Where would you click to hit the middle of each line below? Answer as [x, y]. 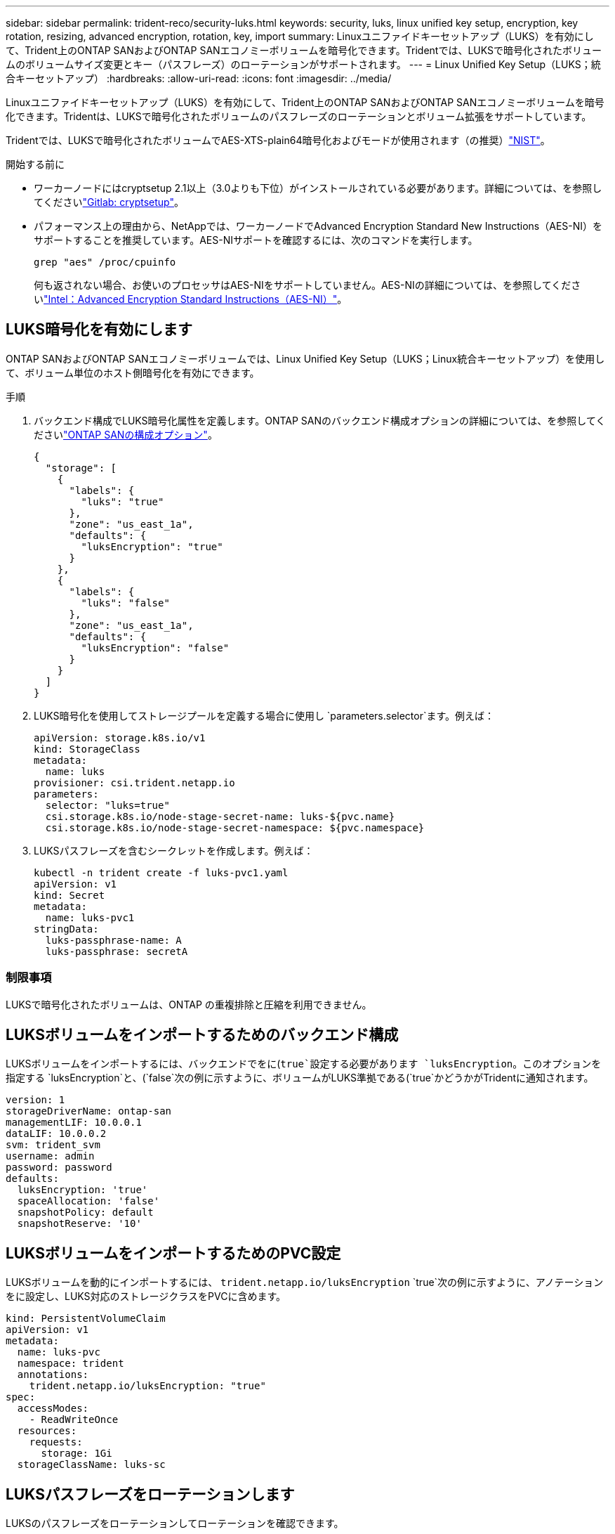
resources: [47, 1431]
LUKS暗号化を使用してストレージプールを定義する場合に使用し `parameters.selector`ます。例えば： [264, 715]
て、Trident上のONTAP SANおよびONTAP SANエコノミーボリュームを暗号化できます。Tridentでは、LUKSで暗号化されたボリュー [304, 50]
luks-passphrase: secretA [117, 951]
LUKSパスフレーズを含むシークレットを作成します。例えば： [174, 850]
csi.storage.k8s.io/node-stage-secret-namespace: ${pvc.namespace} [235, 827]
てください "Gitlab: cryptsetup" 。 [109, 202]
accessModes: [53, 1409]
